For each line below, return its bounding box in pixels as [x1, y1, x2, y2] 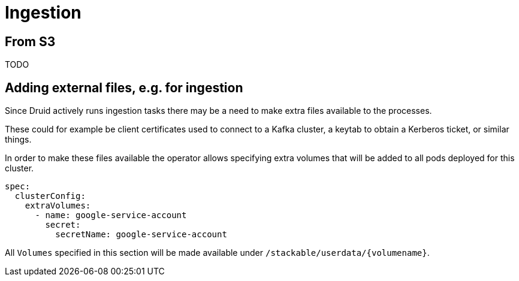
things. [5, 134, 32, 145]
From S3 [5, 34, 56, 49]
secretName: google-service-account [55, 229, 227, 240]
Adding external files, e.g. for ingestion [5, 80, 243, 95]
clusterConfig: [14, 191, 86, 201]
